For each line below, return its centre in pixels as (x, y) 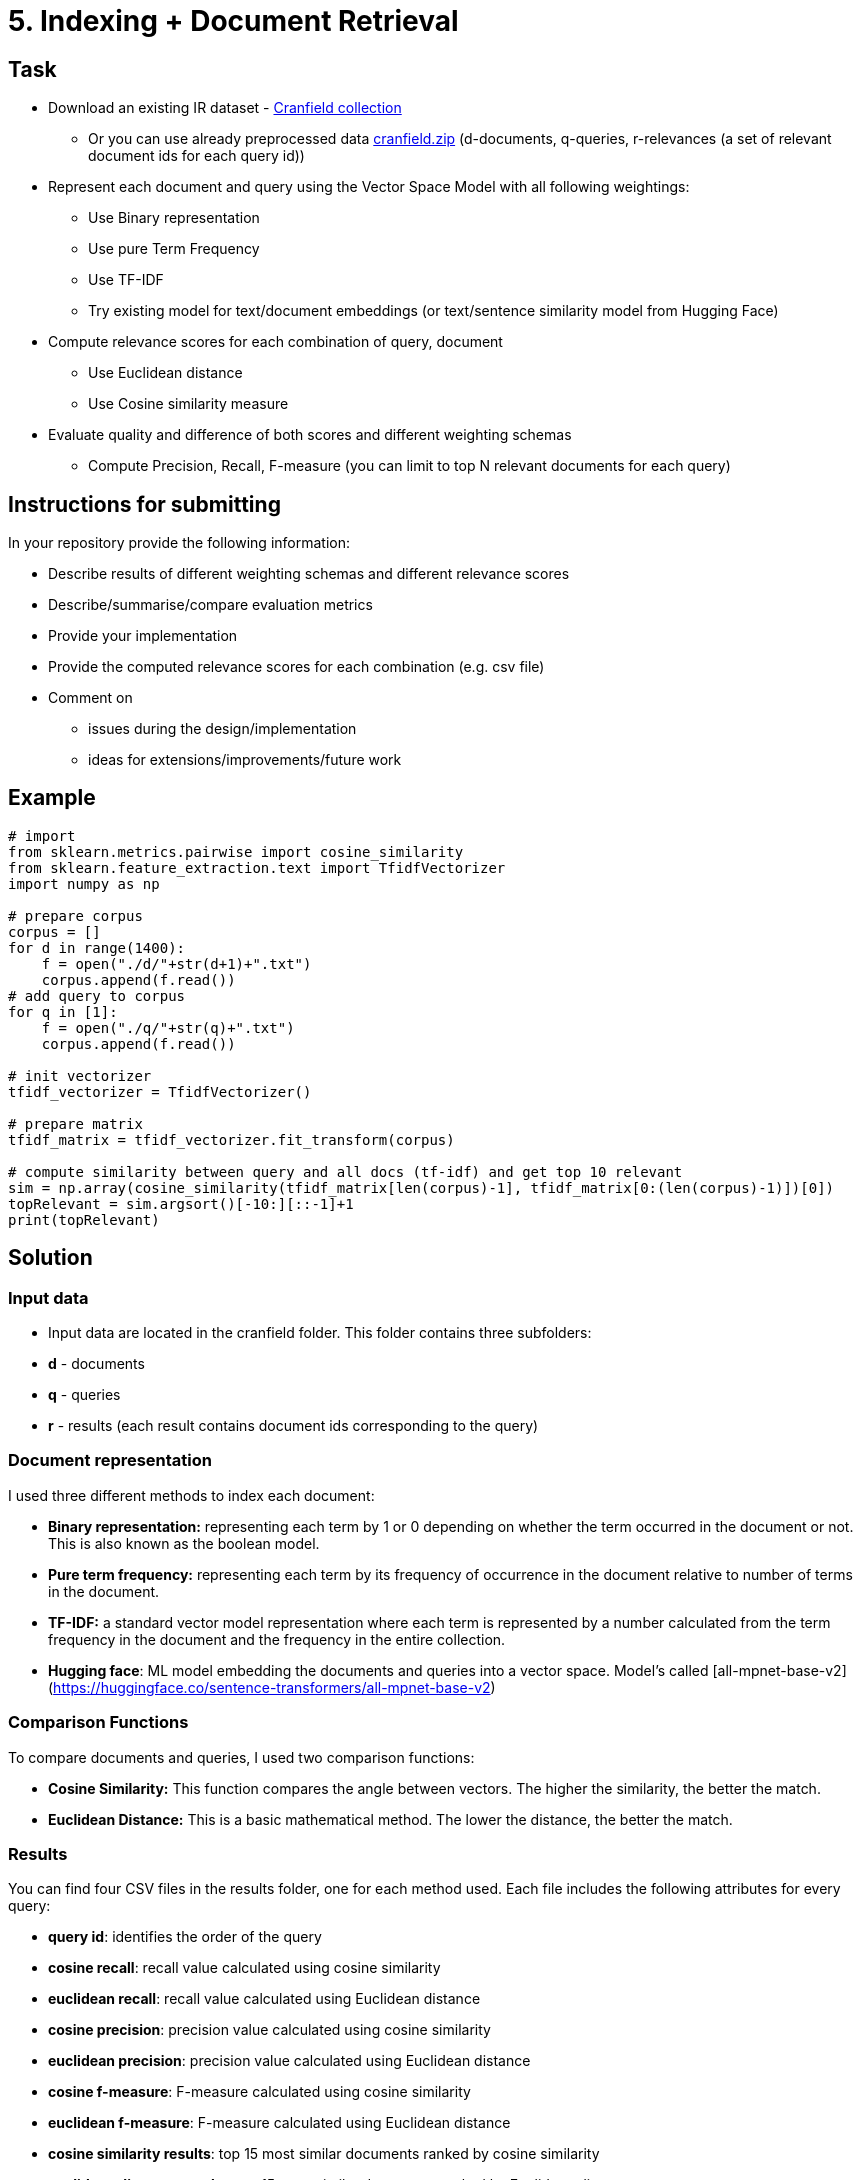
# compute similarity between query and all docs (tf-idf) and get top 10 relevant (345, 1171)
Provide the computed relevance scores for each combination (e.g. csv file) (296, 667)
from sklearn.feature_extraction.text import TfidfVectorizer (257, 867)
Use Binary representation (174, 218)
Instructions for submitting (144, 504)
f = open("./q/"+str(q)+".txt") (168, 1027)
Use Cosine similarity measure (188, 404)
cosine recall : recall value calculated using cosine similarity (244, 1968)
